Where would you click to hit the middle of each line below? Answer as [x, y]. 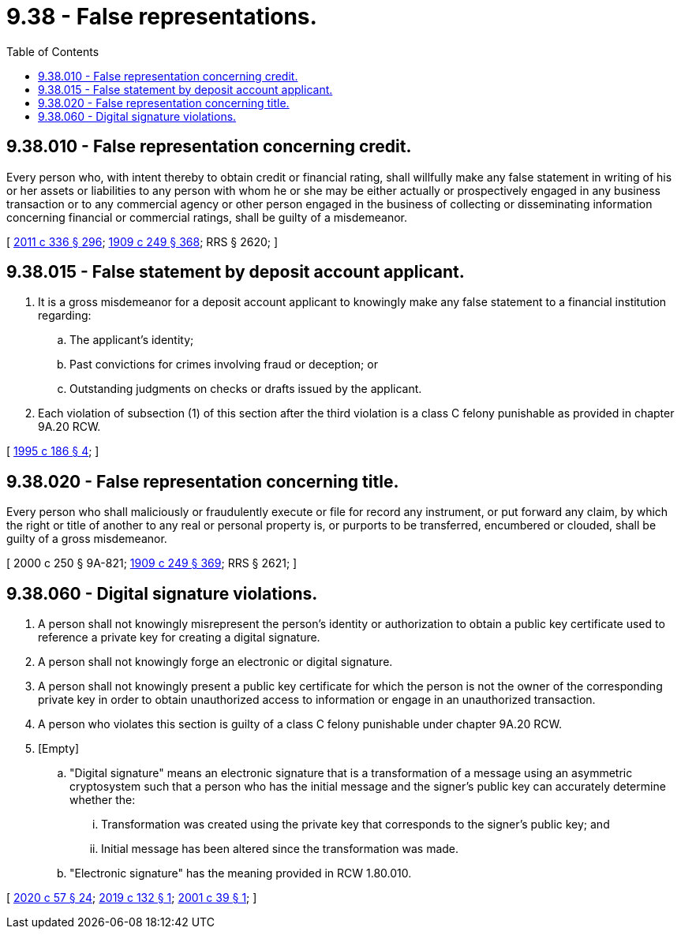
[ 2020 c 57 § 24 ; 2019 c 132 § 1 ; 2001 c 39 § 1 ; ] [132, 898]
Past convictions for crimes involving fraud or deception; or [224, 365]
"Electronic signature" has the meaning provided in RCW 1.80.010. [241, 873]
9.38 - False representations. [162, 17]
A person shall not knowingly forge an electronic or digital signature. [215, 662]
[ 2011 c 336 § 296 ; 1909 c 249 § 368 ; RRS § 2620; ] [142, 241]
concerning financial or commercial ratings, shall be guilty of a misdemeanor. [207, 217]
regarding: [65, 316]
